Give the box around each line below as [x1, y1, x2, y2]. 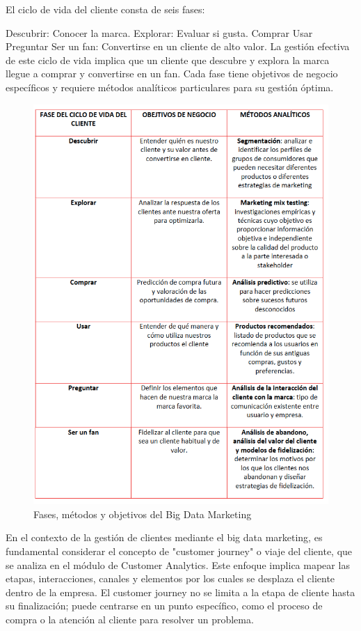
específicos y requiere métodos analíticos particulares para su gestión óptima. [6, 79, 334, 94]
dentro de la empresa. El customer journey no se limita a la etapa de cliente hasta [6, 584, 355, 599]
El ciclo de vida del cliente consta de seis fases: [6, 2, 205, 16]
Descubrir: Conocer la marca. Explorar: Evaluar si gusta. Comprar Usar [6, 25, 313, 40]
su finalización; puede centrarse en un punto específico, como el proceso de [6, 598, 323, 613]
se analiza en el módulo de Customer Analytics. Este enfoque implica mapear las [6, 557, 350, 572]
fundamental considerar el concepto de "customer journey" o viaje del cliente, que [6, 544, 353, 559]
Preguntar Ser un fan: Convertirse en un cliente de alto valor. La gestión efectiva [6, 39, 350, 54]
